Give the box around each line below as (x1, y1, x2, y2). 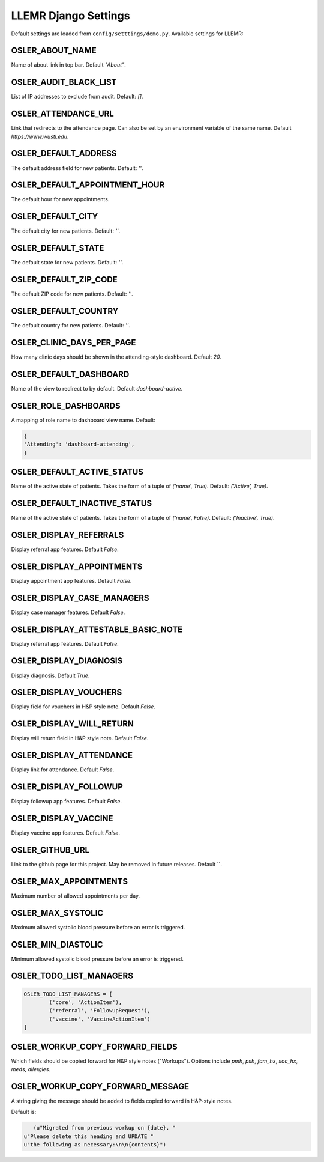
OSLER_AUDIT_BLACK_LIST (11, 77, 117, 87)
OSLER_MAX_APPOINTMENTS (11, 876, 128, 886)
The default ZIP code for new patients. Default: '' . (11, 290, 133, 297)
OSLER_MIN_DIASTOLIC (11, 939, 103, 949)
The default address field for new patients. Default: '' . (11, 164, 143, 171)
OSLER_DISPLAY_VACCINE (11, 813, 113, 823)
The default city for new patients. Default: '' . (11, 227, 121, 234)
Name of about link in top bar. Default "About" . (11, 61, 126, 68)
